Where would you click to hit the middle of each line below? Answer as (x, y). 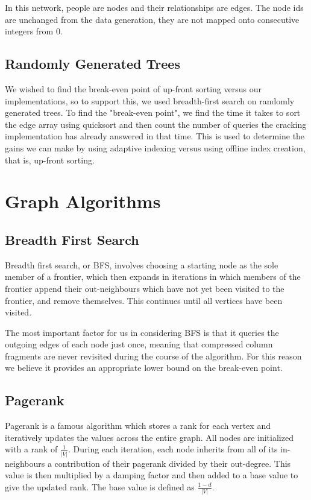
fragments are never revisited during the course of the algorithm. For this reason (153, 356)
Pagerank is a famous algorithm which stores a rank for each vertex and (138, 426)
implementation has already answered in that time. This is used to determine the (155, 136)
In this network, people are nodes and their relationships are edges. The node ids (154, 7)
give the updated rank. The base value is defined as (100, 486)
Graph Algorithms (83, 201)
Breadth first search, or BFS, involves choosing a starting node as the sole (142, 264)
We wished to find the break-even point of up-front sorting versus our (133, 88)
